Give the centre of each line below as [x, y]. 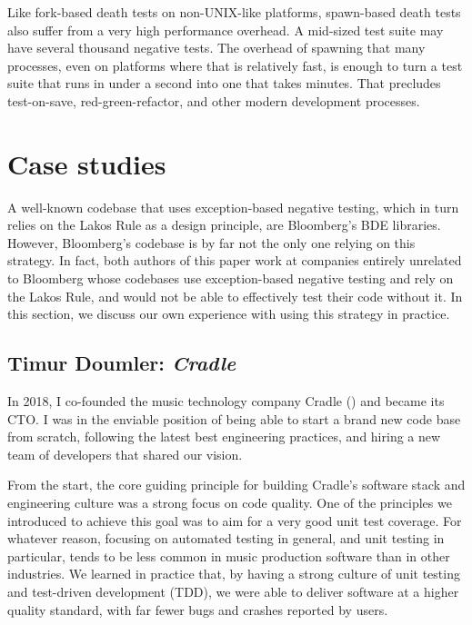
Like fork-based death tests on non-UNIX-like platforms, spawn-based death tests [234, 12]
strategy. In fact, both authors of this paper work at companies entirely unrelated [235, 260]
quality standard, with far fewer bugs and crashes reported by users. [198, 609]
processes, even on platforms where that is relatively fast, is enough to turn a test [235, 65]
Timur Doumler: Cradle [122, 363]
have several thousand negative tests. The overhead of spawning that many [216, 48]
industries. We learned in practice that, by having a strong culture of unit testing [234, 574]
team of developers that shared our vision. [125, 454]
